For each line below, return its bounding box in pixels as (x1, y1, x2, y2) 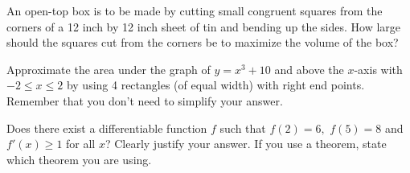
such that (219, 119, 266, 136)
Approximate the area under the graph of (6, 60, 211, 77)
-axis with (354, 60, 403, 77)
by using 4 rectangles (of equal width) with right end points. (66, 76, 365, 93)
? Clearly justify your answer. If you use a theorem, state (105, 135, 387, 152)
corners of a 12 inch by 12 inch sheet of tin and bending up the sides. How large (6, 18, 401, 35)
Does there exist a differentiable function (6, 119, 207, 136)
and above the (274, 60, 344, 77)
